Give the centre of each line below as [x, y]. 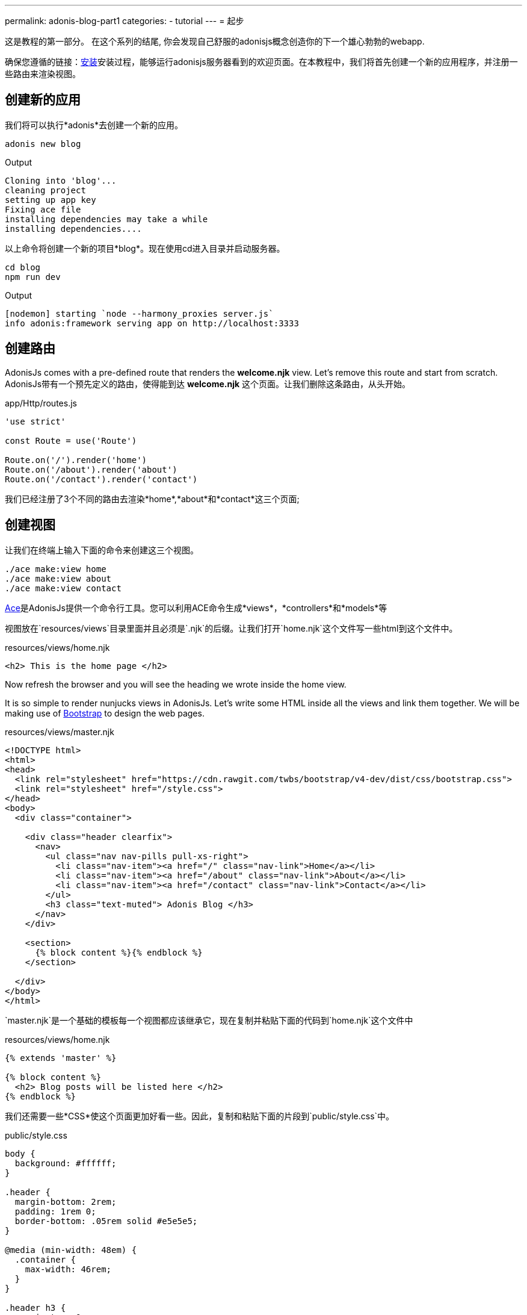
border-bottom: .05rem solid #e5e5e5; [106, 1221]
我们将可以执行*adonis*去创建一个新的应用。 [94, 125]
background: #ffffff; [66, 1163]
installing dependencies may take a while [106, 219]
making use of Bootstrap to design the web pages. [105, 713]
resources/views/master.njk [60, 732]
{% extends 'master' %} [61, 1058]
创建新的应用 [43, 100]
